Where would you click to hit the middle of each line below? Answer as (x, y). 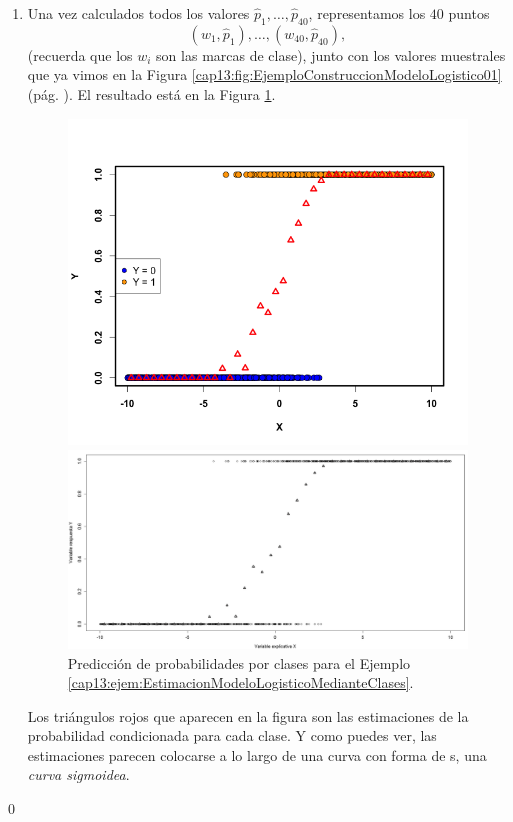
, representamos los (367, 13)
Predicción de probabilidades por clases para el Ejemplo (239, 662)
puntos (469, 13)
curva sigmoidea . (78, 774)
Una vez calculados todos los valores (138, 13)
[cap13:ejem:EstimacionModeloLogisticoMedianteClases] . (240, 682)
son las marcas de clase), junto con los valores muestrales (331, 54)
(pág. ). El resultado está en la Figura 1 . (151, 93)
